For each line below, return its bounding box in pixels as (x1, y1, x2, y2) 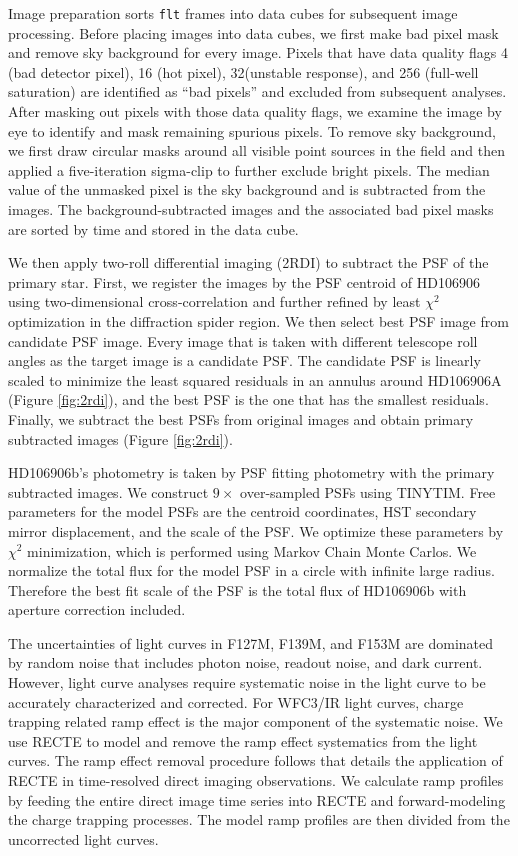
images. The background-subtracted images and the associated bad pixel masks (8, 199, 494, 219)
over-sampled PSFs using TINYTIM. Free (240, 481, 496, 502)
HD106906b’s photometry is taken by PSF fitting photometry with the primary (8, 462, 495, 483)
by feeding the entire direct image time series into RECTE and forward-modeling (8, 789, 506, 810)
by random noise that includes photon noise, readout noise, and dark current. (8, 652, 483, 673)
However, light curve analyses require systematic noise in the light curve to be (8, 672, 486, 693)
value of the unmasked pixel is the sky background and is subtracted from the (8, 179, 486, 200)
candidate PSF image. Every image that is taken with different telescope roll (8, 330, 478, 351)
